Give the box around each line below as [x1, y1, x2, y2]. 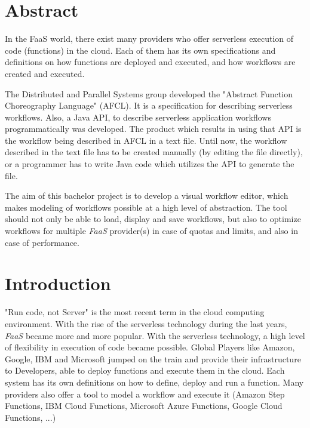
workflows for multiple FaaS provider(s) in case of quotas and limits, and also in [5, 224, 298, 237]
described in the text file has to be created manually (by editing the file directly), [5, 146, 303, 158]
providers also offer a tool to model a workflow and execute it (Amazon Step [5, 387, 285, 400]
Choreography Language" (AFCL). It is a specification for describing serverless [5, 99, 293, 112]
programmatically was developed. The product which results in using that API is [5, 122, 302, 135]
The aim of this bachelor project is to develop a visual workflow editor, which [5, 189, 288, 202]
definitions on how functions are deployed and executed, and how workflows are [5, 56, 296, 68]
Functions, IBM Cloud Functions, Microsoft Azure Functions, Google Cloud [5, 399, 283, 412]
